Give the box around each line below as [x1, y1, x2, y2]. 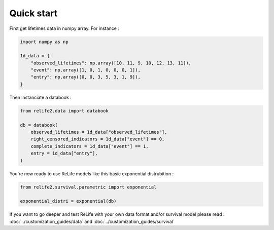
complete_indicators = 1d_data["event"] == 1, [30, 143, 149, 149]
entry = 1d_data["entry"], [30, 150, 98, 157]
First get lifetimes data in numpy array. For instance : [9, 25, 119, 31]
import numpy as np [20, 39, 68, 45]
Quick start [9, 8, 58, 19]
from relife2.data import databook [20, 108, 109, 113]
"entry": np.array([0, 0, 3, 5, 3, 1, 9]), [30, 74, 141, 80]
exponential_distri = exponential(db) [20, 198, 117, 204]
